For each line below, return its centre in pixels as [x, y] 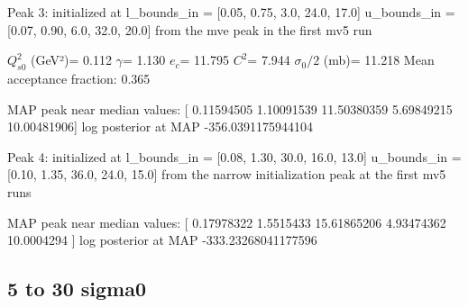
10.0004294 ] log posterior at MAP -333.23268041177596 [162, 240]
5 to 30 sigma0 [77, 289]
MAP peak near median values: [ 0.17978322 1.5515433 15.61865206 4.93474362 [227, 222]
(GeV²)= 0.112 [71, 60]
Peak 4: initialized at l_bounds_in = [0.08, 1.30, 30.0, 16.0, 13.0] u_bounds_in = [234, 156]
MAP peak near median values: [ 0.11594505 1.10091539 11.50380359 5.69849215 [230, 108]
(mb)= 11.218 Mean [379, 60]
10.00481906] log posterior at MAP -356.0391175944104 [161, 126]
